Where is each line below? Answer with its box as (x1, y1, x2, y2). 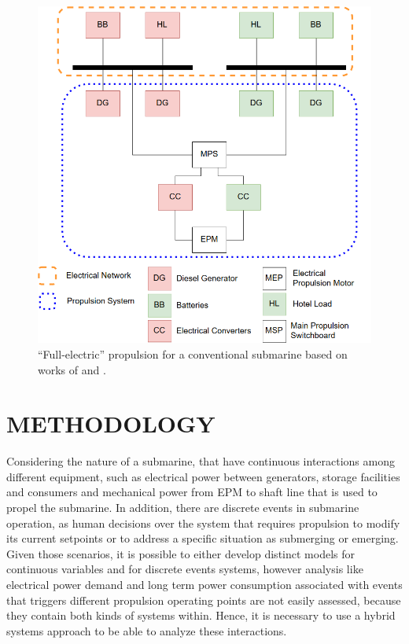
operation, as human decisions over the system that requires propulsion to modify (6, 514, 400, 531)
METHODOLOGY (6, 407, 216, 440)
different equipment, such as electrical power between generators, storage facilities (6, 468, 400, 484)
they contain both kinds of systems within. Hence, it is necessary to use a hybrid (6, 607, 396, 624)
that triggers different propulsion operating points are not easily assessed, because (6, 591, 401, 608)
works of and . (38, 361, 106, 377)
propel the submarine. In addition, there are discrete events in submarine (6, 499, 359, 516)
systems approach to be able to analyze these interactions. (6, 622, 287, 638)
